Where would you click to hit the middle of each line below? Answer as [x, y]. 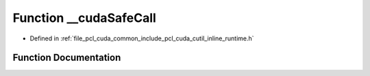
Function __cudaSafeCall [85, 18]
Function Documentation [67, 58]
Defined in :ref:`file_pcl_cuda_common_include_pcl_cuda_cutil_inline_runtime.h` [142, 38]
